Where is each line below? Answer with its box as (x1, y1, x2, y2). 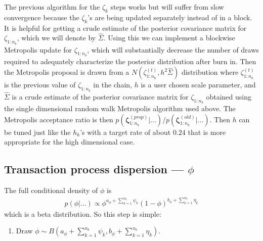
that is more (188, 126, 226, 137)
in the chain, (93, 79, 132, 90)
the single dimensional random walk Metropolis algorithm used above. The (4, 103, 236, 114)
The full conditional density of (4, 185, 98, 196)
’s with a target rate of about (80, 126, 171, 137)
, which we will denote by (17, 32, 96, 43)
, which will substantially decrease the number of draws (87, 44, 259, 55)
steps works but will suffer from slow (110, 2, 224, 12)
